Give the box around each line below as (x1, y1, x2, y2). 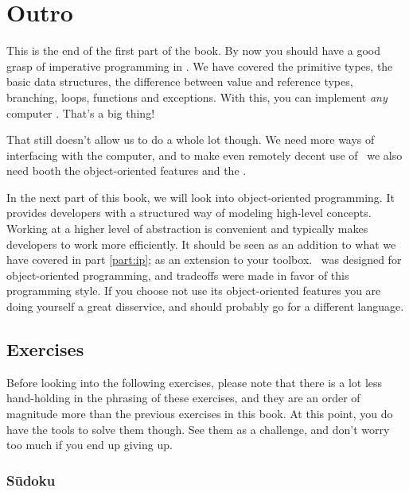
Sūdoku (6, 470, 56, 490)
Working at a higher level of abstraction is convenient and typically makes (6, 220, 368, 237)
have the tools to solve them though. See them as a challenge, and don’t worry (6, 420, 390, 437)
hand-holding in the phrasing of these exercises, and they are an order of (6, 389, 360, 406)
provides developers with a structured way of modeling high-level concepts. (6, 204, 372, 221)
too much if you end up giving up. (6, 436, 173, 453)
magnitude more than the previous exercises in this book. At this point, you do (6, 405, 393, 422)
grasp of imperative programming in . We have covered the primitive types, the (6, 57, 393, 74)
